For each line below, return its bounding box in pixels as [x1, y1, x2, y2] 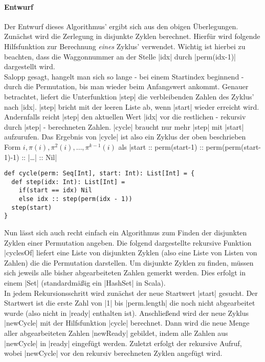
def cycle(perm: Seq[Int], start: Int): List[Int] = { [4, 170, 195, 177]
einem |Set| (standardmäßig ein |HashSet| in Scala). [4, 277, 166, 288]
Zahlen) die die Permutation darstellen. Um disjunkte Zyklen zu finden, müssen [4, 257, 254, 268]
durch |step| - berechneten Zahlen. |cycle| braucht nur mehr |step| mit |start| [4, 121, 244, 132]
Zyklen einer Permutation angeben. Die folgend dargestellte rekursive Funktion [4, 237, 252, 248]
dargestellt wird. [4, 61, 55, 72]
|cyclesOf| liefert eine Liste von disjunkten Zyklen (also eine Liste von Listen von [4, 247, 257, 258]
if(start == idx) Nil [18, 187, 92, 194]
